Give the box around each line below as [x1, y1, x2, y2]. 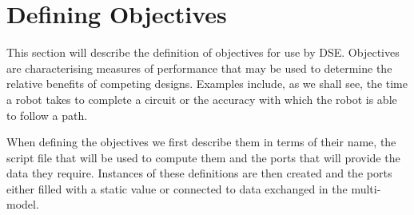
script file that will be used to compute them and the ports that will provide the [6, 149, 400, 165]
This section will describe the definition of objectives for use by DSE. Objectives [6, 44, 400, 61]
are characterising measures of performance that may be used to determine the [6, 59, 392, 76]
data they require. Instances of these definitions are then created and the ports [6, 165, 392, 181]
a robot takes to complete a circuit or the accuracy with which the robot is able [6, 90, 397, 107]
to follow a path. [6, 106, 88, 123]
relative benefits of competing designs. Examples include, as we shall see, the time [6, 75, 408, 92]
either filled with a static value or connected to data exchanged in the [6, 180, 348, 197]
